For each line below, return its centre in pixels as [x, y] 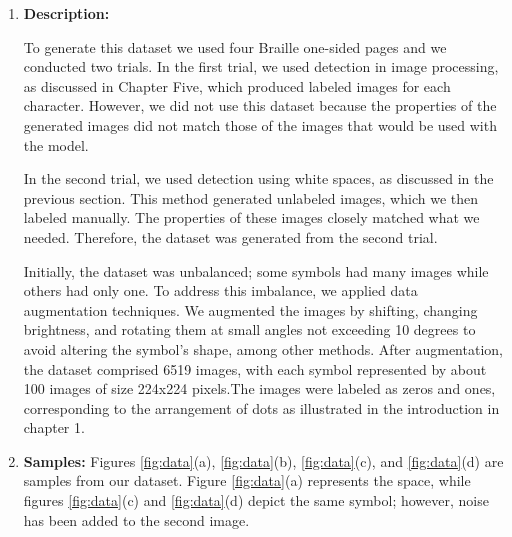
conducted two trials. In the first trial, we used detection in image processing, [261, 66]
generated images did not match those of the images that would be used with [260, 124]
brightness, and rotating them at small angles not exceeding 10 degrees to [249, 329]
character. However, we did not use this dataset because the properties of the [260, 105]
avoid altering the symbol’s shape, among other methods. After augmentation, [263, 348]
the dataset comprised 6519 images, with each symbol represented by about [255, 368]
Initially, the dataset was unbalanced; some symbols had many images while [256, 270]
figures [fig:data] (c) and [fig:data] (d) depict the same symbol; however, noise [256, 500]
